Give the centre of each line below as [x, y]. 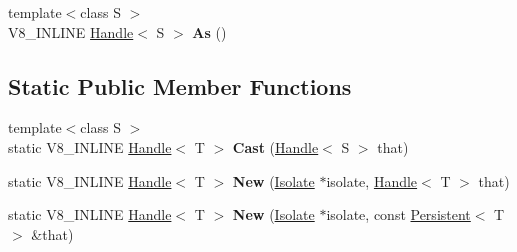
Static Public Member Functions [180, 85]
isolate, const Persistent [398, 214]
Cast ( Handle [275, 146]
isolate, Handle [372, 180]
